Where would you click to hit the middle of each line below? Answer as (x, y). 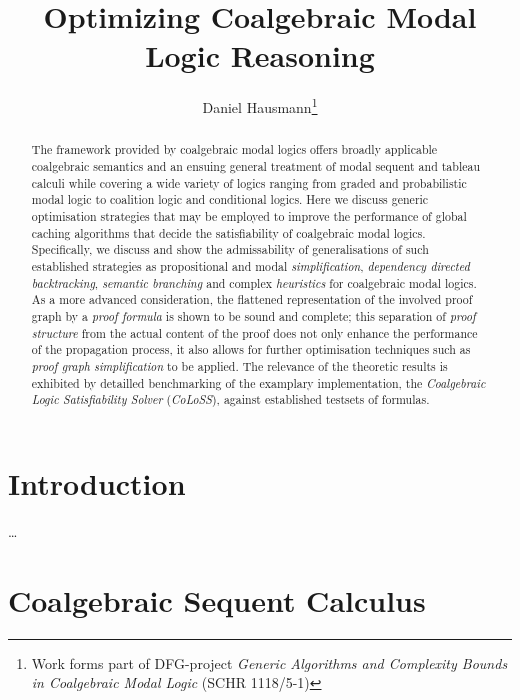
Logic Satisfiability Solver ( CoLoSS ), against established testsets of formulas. (230, 399)
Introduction (97, 482)
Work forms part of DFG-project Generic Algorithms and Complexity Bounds (269, 662)
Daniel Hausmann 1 (260, 105)
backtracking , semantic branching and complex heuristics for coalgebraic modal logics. (254, 282)
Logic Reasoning (260, 55)
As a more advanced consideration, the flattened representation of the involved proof (252, 299)
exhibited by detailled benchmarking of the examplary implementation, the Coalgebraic (258, 382)
